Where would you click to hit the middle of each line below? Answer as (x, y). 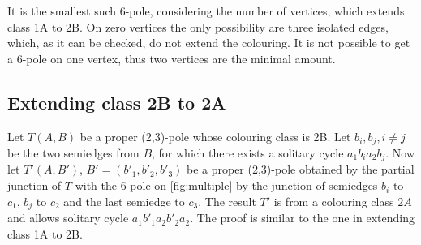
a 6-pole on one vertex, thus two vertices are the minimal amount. (172, 58)
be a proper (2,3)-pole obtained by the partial (300, 169)
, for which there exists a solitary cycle (248, 153)
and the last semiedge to (124, 201)
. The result (227, 201)
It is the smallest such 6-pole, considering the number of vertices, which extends (206, 11)
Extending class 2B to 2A (117, 102)
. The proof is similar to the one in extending (302, 218)
